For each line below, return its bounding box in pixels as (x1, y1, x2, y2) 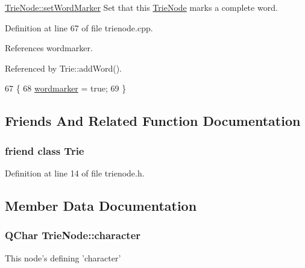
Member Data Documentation (5, 196, 197, 214)
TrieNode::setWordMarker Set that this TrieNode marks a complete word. (5, 1, 278, 13)
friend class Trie (5, 143, 84, 158)
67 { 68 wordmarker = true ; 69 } (5, 82, 127, 95)
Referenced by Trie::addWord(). (5, 61, 122, 74)
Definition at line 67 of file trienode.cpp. (5, 21, 153, 34)
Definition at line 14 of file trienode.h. (5, 166, 145, 179)
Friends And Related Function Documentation (5, 111, 301, 130)
